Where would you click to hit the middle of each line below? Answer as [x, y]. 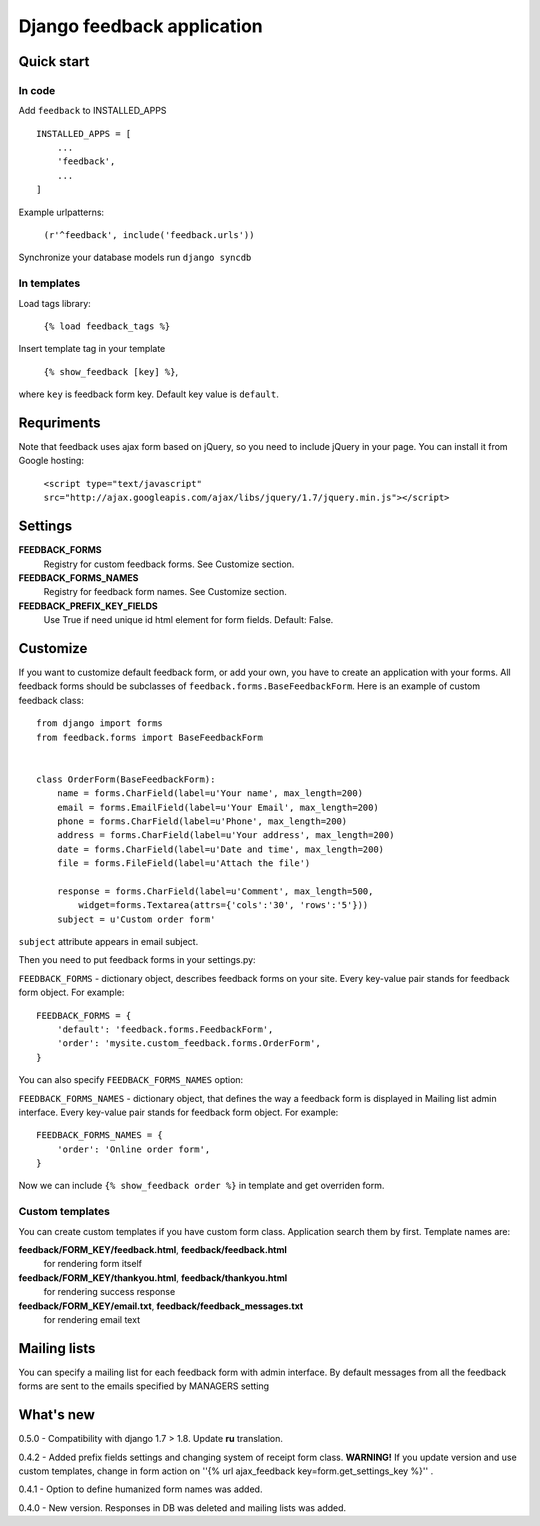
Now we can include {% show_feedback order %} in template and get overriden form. [201, 1186]
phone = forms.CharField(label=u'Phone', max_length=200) [202, 821]
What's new [56, 1415]
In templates [49, 283]
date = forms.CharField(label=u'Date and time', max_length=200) [220, 849]
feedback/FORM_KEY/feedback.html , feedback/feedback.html [152, 1250]
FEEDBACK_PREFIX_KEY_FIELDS [88, 606]
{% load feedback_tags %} [107, 326]
